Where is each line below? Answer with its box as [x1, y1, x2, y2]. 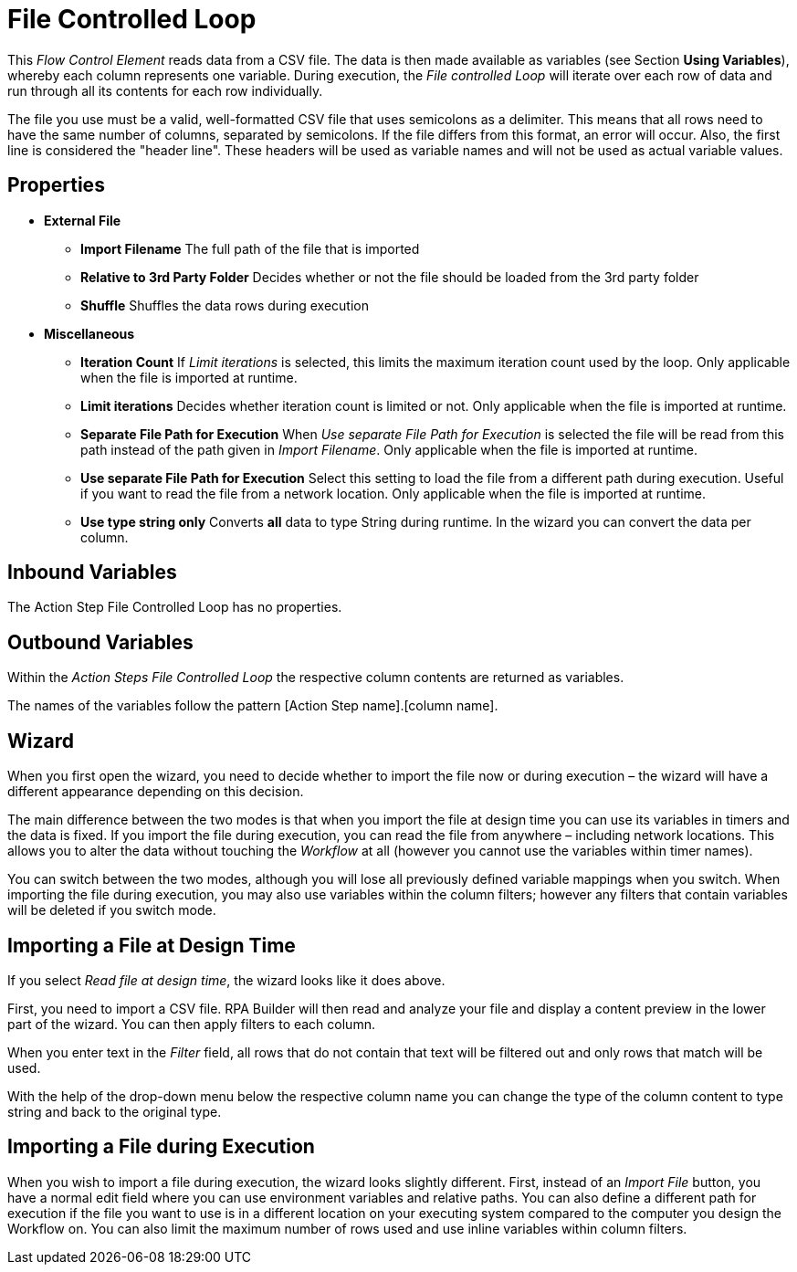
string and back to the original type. [7, 1103, 222, 1120]
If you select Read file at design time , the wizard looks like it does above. [7, 972, 446, 988]
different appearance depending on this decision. [7, 783, 304, 800]
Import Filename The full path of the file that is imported [80, 240, 420, 257]
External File [44, 212, 121, 228]
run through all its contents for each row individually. [7, 82, 323, 99]
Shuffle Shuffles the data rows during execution [80, 297, 369, 313]
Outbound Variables [7, 630, 194, 654]
